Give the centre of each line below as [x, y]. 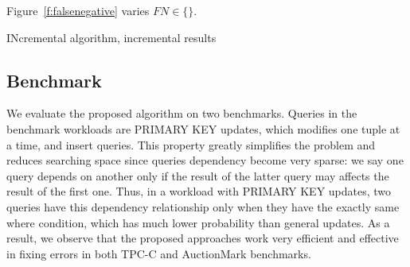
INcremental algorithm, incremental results [111, 37]
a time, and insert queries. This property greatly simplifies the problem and [191, 144]
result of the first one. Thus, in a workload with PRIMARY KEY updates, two [199, 191]
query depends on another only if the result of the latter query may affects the [198, 175]
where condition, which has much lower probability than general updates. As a [198, 222]
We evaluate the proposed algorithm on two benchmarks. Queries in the [182, 113]
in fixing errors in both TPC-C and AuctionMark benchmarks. [159, 253]
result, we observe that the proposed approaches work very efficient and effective [203, 238]
